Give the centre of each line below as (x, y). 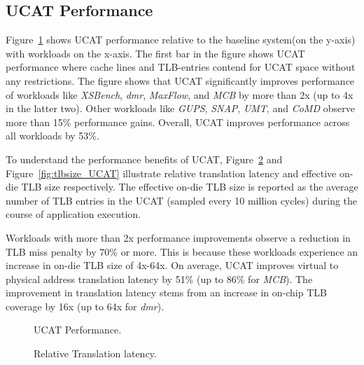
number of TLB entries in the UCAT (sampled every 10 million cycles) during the (182, 200)
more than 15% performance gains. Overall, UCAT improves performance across (178, 122)
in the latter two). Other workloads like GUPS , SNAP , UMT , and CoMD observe (180, 108)
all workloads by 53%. (52, 136)
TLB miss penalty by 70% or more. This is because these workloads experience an (182, 251)
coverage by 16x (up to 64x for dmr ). (85, 306)
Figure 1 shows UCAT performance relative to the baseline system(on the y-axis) (181, 40)
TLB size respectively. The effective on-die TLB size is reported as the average (190, 187)
